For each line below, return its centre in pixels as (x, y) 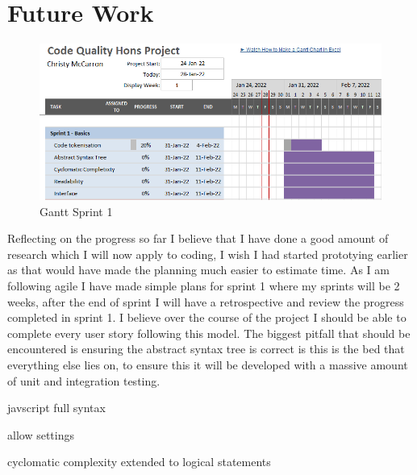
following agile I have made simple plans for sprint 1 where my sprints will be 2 (204, 286)
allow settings (41, 434)
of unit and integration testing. (84, 380)
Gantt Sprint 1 (76, 211)
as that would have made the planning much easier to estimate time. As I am (198, 270)
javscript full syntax (56, 408)
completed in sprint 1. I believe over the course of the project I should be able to (207, 317)
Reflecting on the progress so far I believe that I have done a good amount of (198, 238)
